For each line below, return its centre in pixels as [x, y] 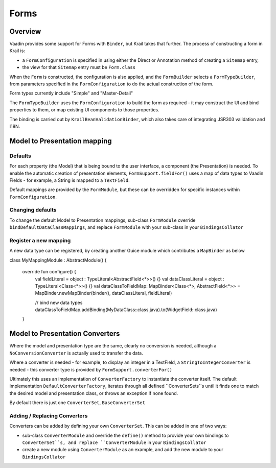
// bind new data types [59, 302]
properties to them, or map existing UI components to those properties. [84, 110]
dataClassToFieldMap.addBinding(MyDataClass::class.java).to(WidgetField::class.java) [126, 310]
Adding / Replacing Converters [49, 415]
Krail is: [17, 51]
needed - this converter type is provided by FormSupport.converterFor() [91, 369]
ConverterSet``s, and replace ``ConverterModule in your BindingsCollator [114, 442]
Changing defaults [33, 210]
